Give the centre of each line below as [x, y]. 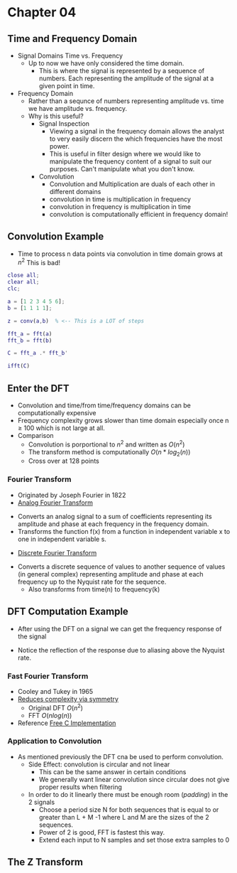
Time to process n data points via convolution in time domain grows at [120, 254]
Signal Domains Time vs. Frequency [70, 55]
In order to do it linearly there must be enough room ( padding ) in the [128, 794]
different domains [75, 192]
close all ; [23, 275]
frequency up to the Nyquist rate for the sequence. [92, 582]
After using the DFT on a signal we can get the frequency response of [120, 628]
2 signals [42, 802]
